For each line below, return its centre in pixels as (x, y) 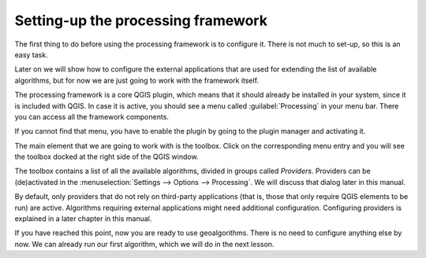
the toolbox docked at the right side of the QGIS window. (106, 157)
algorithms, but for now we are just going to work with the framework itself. (137, 80)
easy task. (31, 54)
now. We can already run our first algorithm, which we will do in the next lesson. (144, 244)
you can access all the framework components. (92, 116)
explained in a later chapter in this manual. (83, 219)
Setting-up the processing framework (141, 20)
